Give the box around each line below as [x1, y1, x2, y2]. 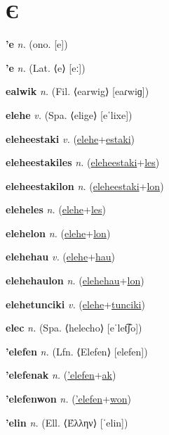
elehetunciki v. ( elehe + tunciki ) [6, 296, 145, 311]
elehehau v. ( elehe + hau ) [6, 249, 116, 264]
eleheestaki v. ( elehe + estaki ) [6, 131, 135, 146]
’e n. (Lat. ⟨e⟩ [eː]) [6, 60, 86, 75]
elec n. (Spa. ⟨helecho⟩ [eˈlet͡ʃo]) [6, 320, 142, 335]
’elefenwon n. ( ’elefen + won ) [6, 391, 131, 406]
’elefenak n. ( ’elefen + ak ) [6, 367, 116, 382]
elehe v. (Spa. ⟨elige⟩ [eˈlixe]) [6, 107, 133, 122]
